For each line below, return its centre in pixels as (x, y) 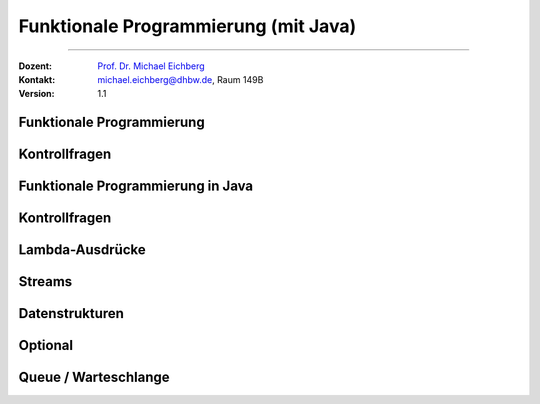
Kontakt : (37, 79)
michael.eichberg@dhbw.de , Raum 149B (180, 79)
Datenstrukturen (71, 313)
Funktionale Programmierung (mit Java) (187, 26)
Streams (45, 281)
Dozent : (35, 66)
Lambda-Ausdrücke (82, 250)
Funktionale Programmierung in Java (136, 186)
